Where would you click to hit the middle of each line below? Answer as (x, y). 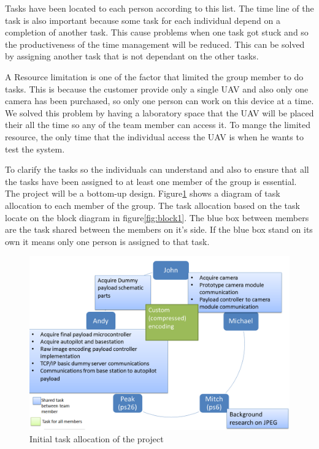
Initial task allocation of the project (97, 438)
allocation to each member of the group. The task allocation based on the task (152, 205)
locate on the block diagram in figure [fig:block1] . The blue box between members (157, 217)
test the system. (35, 149)
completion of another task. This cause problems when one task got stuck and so (157, 32)
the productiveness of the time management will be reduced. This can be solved (155, 44)
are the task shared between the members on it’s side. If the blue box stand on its (159, 229)
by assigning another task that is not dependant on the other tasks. (132, 56)
